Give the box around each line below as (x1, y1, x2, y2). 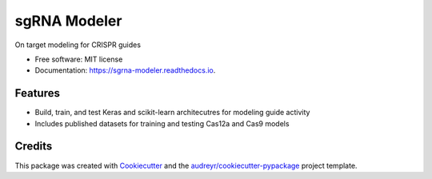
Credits (14, 140, 53, 153)
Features (14, 86, 60, 100)
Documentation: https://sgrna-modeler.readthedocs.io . (34, 66, 216, 75)
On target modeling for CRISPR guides (14, 40, 142, 50)
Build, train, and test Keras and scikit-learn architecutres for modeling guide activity (34, 108, 310, 117)
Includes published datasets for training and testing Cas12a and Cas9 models (34, 118, 290, 128)
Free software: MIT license (34, 54, 123, 64)
